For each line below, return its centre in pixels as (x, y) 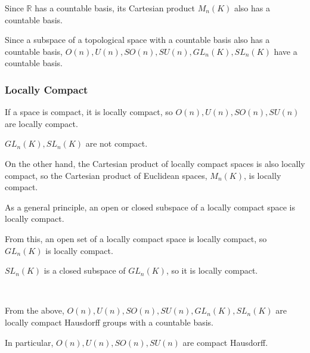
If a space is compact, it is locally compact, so (89, 112)
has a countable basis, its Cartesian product (115, 8)
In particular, (29, 342)
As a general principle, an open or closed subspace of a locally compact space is (150, 207)
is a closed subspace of (85, 270)
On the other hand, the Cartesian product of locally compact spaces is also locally (155, 163)
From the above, (35, 310)
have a (286, 51)
